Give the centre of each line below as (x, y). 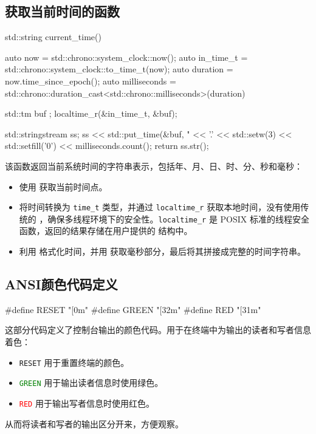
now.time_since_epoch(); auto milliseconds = (91, 81)
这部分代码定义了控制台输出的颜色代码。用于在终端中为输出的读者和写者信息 (158, 330)
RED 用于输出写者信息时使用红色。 (87, 403)
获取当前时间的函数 (62, 11)
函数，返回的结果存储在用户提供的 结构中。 (106, 231)
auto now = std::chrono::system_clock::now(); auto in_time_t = (126, 57)
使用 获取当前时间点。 (63, 186)
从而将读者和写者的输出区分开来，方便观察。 (94, 423)
